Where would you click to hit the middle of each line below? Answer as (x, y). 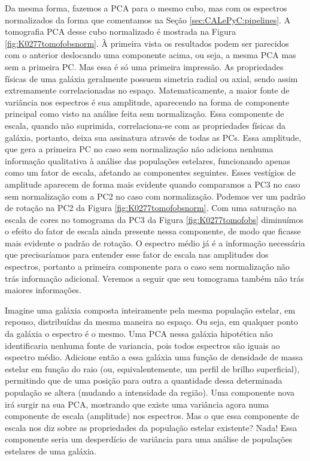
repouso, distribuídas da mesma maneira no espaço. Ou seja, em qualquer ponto (151, 322)
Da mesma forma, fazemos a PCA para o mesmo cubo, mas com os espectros (146, 8)
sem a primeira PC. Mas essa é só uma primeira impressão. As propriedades (144, 66)
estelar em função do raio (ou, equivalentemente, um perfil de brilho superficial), (152, 368)
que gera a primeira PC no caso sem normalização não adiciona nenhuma (139, 149)
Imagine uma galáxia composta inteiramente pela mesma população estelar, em (150, 310)
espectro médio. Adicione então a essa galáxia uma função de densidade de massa (154, 357)
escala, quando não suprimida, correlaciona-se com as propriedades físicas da (145, 125)
